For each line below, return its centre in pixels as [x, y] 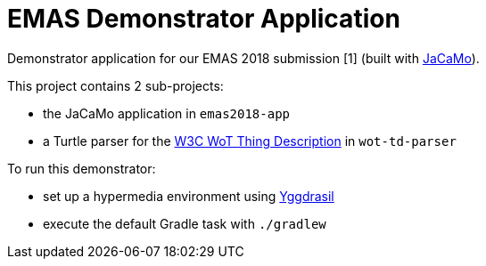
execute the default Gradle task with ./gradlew [185, 223]
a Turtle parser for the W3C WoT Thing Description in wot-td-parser [250, 141]
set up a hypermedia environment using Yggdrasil [189, 196]
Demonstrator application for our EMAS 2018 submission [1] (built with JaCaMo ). [243, 58]
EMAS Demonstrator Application [204, 19]
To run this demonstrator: [82, 168]
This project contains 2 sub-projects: [115, 85]
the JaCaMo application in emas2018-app [166, 113]
